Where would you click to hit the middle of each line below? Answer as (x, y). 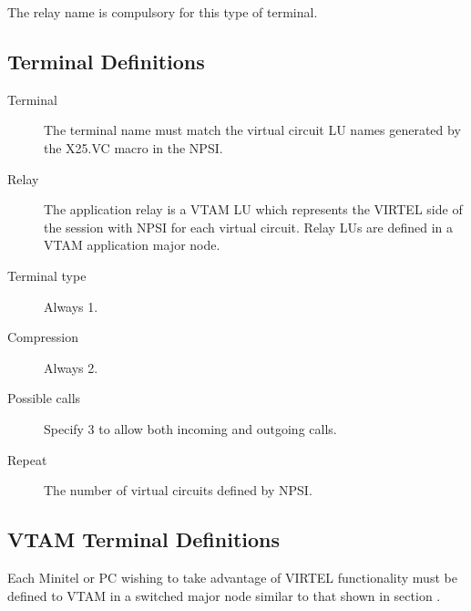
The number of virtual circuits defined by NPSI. (178, 490)
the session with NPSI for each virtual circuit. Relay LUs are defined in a (249, 227)
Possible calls (44, 398)
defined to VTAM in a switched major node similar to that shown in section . (224, 595)
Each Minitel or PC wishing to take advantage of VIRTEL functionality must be (232, 577)
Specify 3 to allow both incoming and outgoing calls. (190, 428)
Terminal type (47, 275)
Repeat (27, 459)
